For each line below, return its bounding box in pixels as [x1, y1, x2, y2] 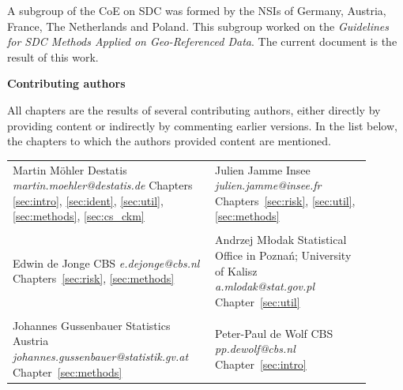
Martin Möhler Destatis [13, 161, 127, 178]
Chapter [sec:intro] [215, 355, 307, 372]
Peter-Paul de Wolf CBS [215, 324, 333, 341]
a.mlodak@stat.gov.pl [215, 278, 315, 294]
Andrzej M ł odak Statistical [215, 231, 347, 248]
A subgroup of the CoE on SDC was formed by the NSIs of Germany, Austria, [7, 2, 386, 18]
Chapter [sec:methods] [13, 363, 122, 380]
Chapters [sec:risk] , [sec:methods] [13, 270, 175, 287]
